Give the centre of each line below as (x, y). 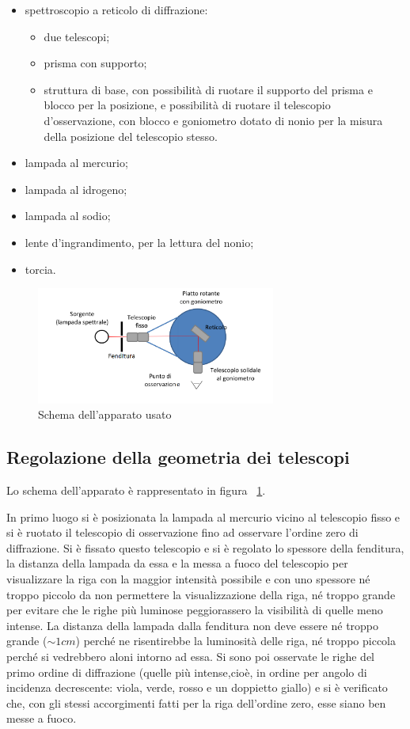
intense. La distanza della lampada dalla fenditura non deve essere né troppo (193, 625)
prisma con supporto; (95, 63)
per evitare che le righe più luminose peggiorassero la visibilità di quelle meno (195, 610)
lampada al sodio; (68, 216)
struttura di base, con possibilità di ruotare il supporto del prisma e (208, 89)
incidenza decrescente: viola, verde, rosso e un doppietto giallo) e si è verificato (197, 687)
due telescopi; (77, 36)
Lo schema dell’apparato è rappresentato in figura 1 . (136, 490)
